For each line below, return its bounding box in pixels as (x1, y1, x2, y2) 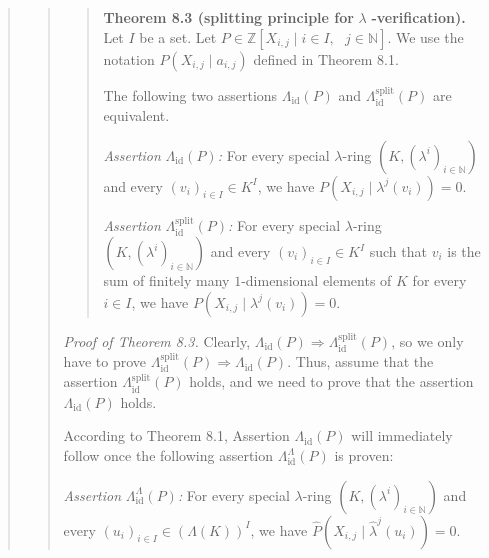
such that (369, 241, 427, 262)
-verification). (371, 7, 466, 27)
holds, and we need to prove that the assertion (189, 371, 474, 392)
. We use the (387, 26, 464, 47)
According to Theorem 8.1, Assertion (63, 425, 290, 446)
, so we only (391, 330, 464, 351)
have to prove (63, 351, 147, 372)
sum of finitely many (103, 270, 230, 291)
